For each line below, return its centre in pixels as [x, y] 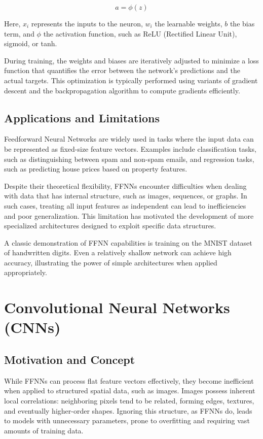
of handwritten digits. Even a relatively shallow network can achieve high [118, 252]
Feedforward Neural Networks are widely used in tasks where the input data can [129, 139]
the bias [242, 23]
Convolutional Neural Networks [117, 307]
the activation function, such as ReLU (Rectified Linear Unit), [140, 33]
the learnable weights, [189, 23]
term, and [19, 33]
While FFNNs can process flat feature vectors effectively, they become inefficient [129, 380]
